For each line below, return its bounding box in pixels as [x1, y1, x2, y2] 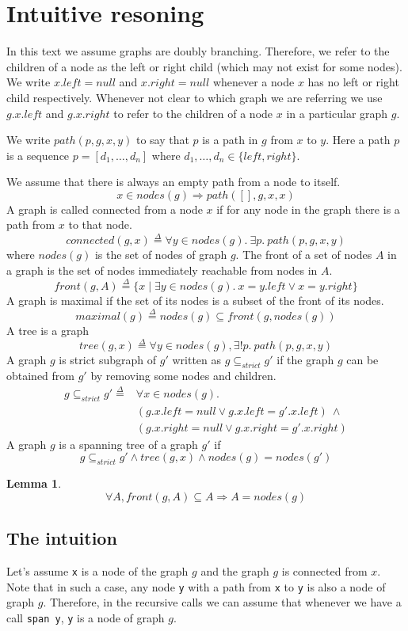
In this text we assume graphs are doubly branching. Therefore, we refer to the [6, 43, 390, 59]
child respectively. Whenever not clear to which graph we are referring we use [6, 89, 383, 105]
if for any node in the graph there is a [216, 200, 400, 217]
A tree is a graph [6, 321, 89, 338]
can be [346, 352, 379, 368]
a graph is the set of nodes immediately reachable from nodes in [6, 261, 318, 278]
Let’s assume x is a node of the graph [6, 563, 189, 579]
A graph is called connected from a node [6, 200, 203, 217]
